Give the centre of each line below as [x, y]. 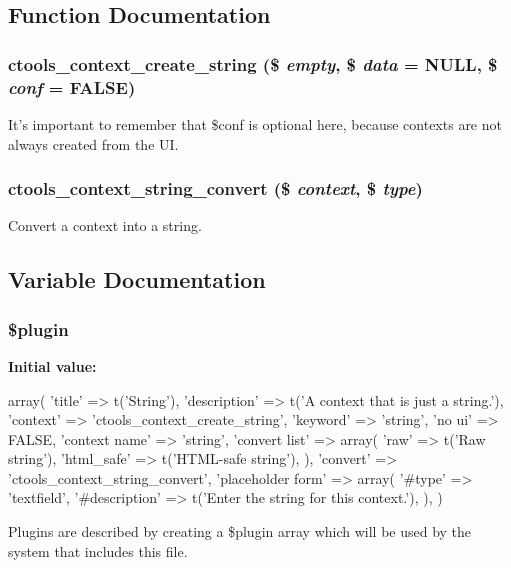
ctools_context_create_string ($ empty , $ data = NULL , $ [253, 63]
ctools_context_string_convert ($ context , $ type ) [215, 188]
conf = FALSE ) [72, 86]
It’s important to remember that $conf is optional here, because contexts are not [255, 123]
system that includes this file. [98, 550]
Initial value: [52, 365]
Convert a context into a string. [105, 225]
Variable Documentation [137, 279]
